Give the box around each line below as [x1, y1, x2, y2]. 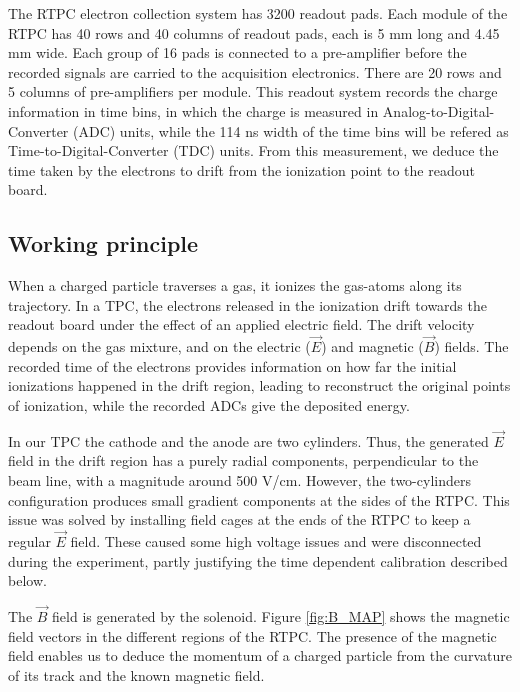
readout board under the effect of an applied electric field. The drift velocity [8, 314, 475, 335]
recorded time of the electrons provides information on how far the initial [8, 355, 457, 376]
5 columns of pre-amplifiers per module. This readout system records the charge [8, 81, 498, 102]
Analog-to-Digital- [382, 100, 495, 121]
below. [8, 570, 47, 591]
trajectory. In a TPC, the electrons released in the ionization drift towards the [8, 294, 487, 315]
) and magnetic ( [321, 336, 424, 357]
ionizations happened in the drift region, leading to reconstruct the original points [8, 375, 511, 396]
